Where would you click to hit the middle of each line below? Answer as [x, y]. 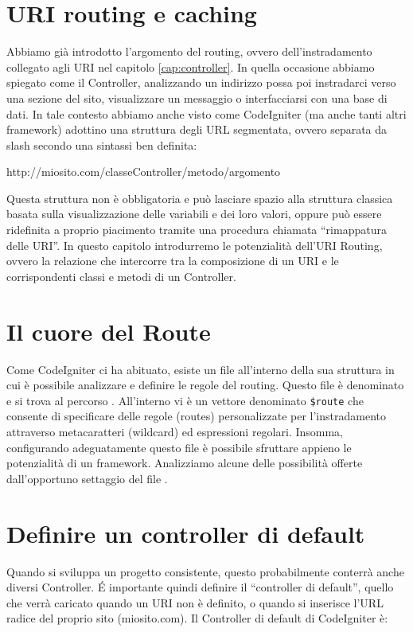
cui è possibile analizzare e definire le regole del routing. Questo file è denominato [205, 385]
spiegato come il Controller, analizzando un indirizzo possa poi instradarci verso [201, 82]
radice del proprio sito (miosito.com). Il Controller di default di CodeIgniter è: [197, 618]
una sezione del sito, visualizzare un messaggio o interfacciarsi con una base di [197, 98]
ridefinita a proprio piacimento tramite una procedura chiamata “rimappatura [197, 230]
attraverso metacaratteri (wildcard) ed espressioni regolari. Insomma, [175, 431]
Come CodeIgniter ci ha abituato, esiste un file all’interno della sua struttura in [201, 369]
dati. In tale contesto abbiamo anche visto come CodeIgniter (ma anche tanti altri [206, 113]
